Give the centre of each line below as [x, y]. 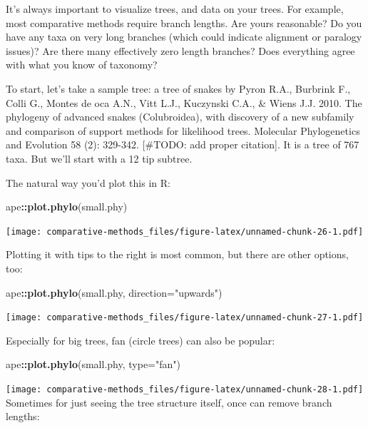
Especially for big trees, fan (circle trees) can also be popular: [140, 340]
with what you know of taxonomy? [82, 65]
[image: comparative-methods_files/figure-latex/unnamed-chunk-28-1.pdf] [185, 389]
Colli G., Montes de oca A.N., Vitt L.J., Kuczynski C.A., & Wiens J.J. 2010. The [184, 102]
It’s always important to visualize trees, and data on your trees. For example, [175, 9]
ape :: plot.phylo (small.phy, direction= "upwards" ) [114, 292]
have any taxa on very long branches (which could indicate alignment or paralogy [184, 37]
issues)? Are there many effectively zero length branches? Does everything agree [180, 50]
